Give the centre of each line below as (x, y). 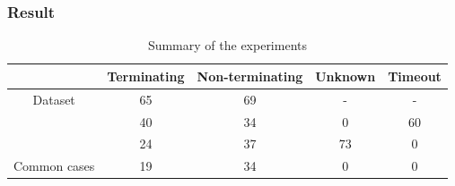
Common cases (54, 166)
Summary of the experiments (227, 45)
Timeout (415, 76)
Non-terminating (250, 76)
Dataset (54, 99)
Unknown (346, 76)
